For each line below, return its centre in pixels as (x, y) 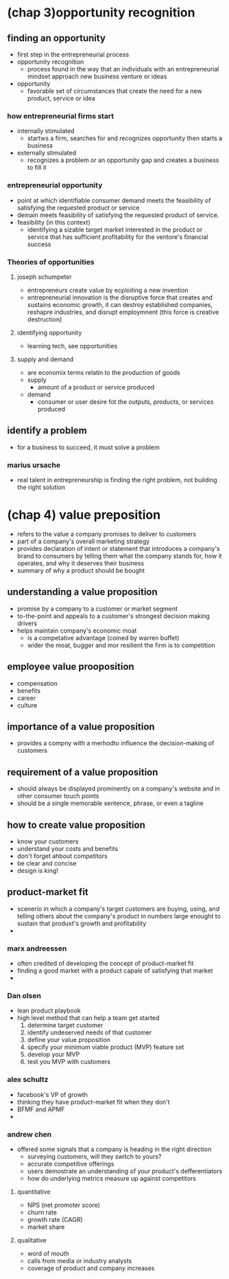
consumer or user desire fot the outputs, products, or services (125, 401)
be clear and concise (47, 863)
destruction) (45, 319)
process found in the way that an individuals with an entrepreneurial (123, 69)
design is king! (37, 871)
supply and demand (45, 359)
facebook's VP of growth (52, 1094)
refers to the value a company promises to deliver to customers (107, 534)
